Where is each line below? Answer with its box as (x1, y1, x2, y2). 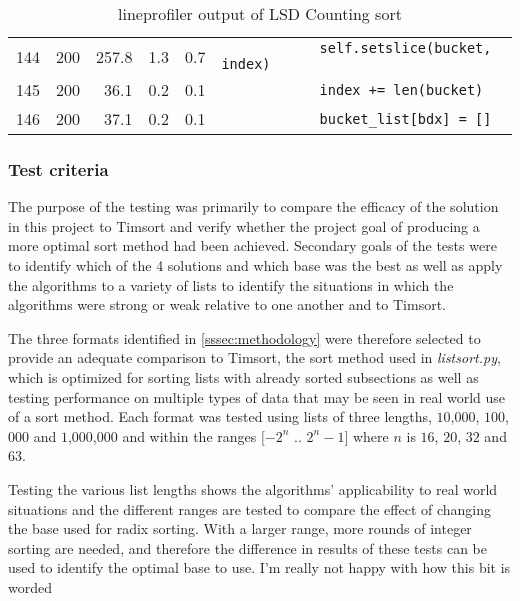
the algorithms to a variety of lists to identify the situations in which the (8, 274, 454, 295)
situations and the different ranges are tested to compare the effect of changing (8, 498, 492, 519)
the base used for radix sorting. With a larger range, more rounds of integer (8, 518, 472, 539)
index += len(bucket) (319, 81, 484, 98)
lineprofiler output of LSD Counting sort (118, 2, 402, 25)
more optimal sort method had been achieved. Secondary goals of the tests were (8, 235, 497, 256)
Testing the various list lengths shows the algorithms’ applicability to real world (8, 478, 498, 499)
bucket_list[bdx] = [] (319, 110, 492, 127)
